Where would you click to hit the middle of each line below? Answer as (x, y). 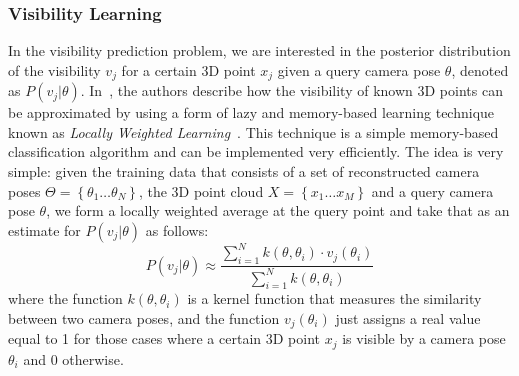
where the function (65, 298)
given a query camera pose (359, 69)
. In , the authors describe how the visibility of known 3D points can (291, 90)
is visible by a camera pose (424, 338)
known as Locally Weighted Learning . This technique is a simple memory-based (253, 131)
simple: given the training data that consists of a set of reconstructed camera (244, 171)
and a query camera (432, 190)
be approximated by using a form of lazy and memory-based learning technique (251, 112)
